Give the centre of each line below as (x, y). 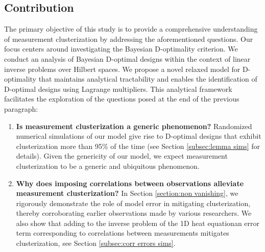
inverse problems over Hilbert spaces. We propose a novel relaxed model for (122, 69)
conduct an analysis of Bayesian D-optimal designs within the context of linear (127, 58)
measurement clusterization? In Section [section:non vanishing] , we (127, 193)
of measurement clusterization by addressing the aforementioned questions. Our (129, 39)
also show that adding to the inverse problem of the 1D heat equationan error (138, 223)
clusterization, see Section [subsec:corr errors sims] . (96, 243)
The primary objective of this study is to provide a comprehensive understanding (131, 29)
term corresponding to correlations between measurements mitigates (123, 233)
